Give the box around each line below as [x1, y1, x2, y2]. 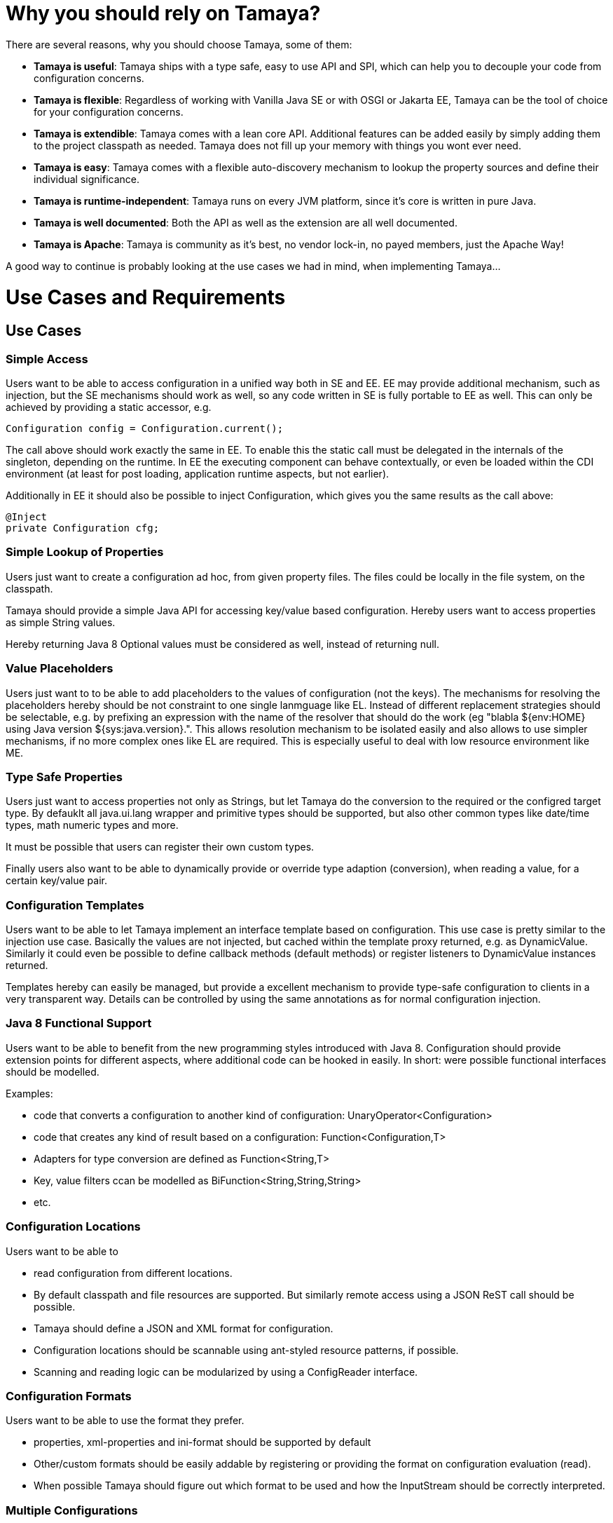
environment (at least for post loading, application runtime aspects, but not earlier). [6, 468, 390, 480]
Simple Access [6, 351, 88, 366]
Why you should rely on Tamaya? [6, 1, 321, 25]
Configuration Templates [6, 898, 144, 912]
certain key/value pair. [6, 874, 107, 887]
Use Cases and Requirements [6, 285, 286, 309]
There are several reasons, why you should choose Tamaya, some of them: [6, 38, 352, 50]
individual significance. [34, 172, 139, 185]
